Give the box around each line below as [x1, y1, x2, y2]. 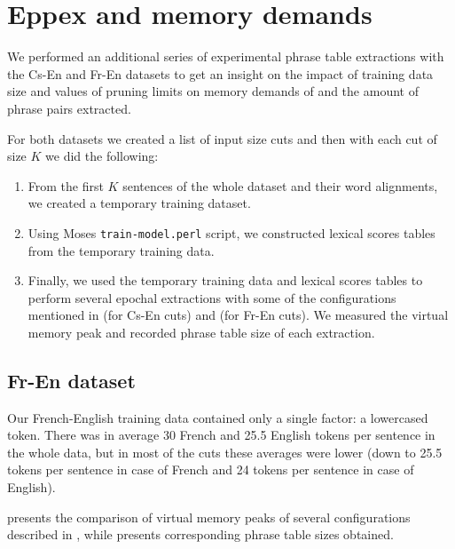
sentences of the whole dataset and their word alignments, [122, 176, 438, 195]
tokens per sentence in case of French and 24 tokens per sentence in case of [7, 460, 414, 479]
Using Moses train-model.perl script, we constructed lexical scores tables [27, 223, 435, 242]
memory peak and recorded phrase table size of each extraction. [27, 322, 375, 341]
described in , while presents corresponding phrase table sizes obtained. [7, 525, 394, 544]
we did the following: [45, 147, 159, 165]
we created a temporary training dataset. [27, 194, 251, 212]
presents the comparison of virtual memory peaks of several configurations [7, 507, 411, 526]
